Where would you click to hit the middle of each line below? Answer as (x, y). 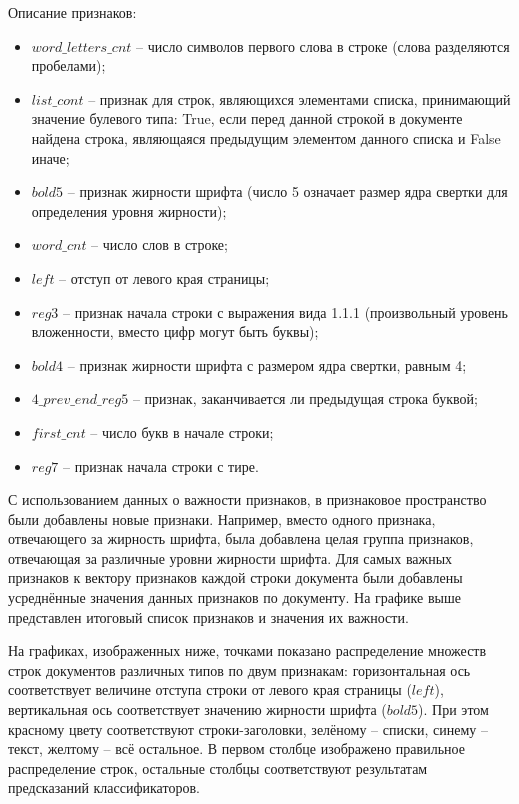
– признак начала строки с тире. (161, 465)
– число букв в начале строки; (182, 431)
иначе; (50, 157)
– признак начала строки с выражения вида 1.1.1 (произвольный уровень (285, 311)
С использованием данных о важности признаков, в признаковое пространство (247, 499)
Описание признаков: (72, 12)
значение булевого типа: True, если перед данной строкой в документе (247, 118)
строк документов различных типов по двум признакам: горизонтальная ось (239, 669)
